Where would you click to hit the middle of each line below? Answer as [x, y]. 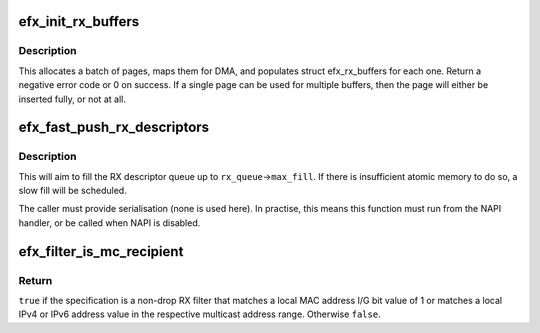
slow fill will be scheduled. [72, 191]
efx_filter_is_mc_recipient [101, 251]
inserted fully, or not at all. [72, 99]
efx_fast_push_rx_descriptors [114, 127]
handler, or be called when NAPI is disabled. [109, 222]
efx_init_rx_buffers [79, 21]
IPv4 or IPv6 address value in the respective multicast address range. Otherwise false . [199, 314]
